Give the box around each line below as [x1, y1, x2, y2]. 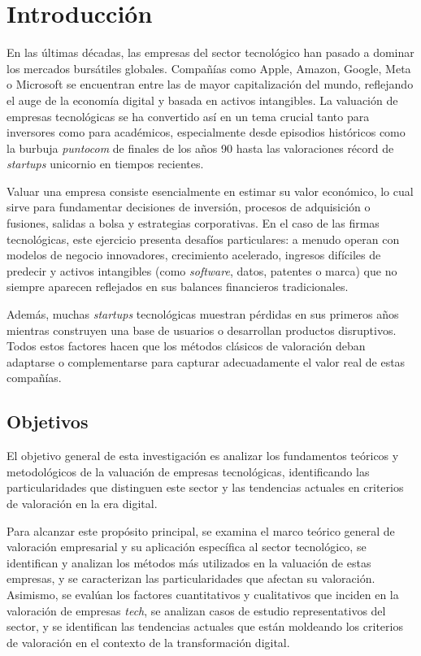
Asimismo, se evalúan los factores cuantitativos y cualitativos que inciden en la [7, 585, 399, 602]
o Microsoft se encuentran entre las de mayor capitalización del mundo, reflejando [7, 76, 414, 93]
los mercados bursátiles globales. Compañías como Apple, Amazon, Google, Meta [7, 59, 411, 76]
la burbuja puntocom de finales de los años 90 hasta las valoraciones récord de [7, 139, 394, 156]
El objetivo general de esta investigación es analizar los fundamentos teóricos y [7, 447, 399, 464]
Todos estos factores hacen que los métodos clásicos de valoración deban [7, 337, 366, 354]
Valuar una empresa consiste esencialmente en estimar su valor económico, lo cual [7, 182, 414, 199]
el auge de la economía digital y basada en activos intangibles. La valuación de [7, 91, 398, 108]
